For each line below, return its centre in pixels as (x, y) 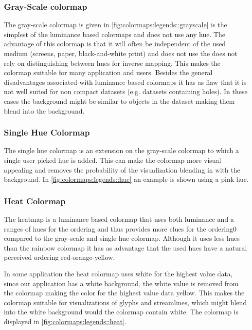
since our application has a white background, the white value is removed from (121, 283)
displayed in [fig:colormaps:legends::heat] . (65, 321)
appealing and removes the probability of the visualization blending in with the (122, 169)
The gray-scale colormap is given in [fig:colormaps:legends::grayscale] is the (116, 25)
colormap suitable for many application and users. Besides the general (108, 72)
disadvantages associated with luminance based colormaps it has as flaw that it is (125, 82)
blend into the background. (44, 110)
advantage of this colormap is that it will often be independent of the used (115, 44)
